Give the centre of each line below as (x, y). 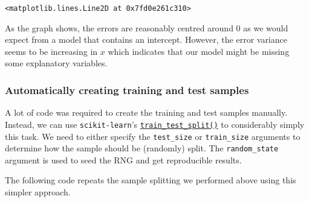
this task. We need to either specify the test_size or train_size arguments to (153, 136)
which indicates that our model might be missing (199, 51)
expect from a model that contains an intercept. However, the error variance (146, 39)
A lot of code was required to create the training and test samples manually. (146, 112)
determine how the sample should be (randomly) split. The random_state (142, 148)
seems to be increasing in (51, 51)
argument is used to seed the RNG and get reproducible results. (123, 159)
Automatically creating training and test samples (127, 90)
